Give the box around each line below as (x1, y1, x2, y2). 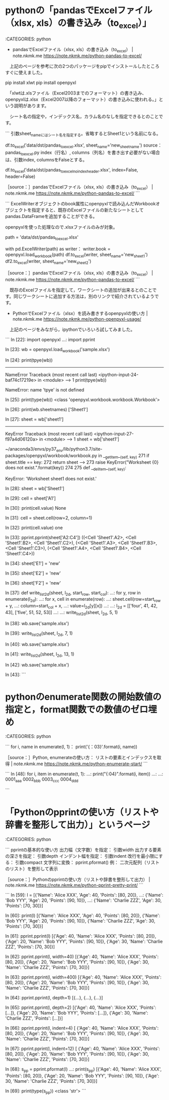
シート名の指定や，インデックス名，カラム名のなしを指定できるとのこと (9, 113, 159, 119)
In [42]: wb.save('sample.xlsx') (5, 662, 69, 668)
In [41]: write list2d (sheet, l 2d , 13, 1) (5, 651, 74, 658)
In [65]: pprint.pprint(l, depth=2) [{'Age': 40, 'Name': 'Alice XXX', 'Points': (5, 1004, 156, 1010)
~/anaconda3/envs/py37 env (5, 446, 63, 453)
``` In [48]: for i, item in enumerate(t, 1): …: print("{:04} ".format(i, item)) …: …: (5, 771, 163, 777)
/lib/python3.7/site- (62, 446, 103, 452)
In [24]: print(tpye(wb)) (5, 357, 53, 363)
